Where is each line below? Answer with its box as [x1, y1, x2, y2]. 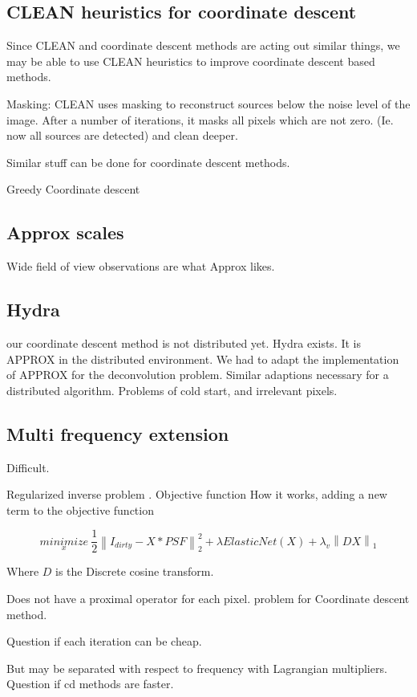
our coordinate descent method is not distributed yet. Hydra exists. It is [6, 334, 362, 351]
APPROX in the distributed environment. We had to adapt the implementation [6, 350, 399, 367]
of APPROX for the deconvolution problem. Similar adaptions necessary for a [6, 366, 389, 383]
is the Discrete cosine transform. [55, 563, 214, 580]
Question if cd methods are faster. [6, 675, 174, 692]
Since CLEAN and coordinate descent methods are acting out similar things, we [6, 37, 400, 54]
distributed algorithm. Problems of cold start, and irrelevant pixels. [6, 381, 338, 398]
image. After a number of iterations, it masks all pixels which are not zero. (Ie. [6, 111, 394, 128]
